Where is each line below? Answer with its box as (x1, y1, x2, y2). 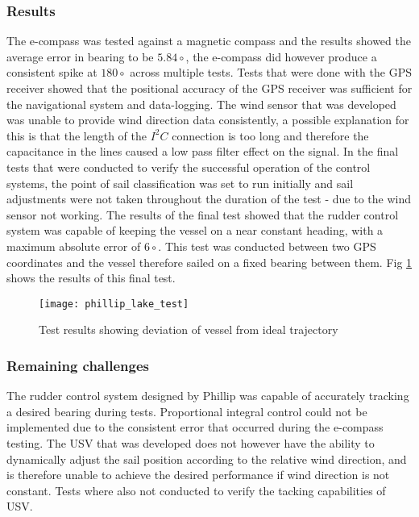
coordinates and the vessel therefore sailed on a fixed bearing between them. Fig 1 (6, 253, 413, 270)
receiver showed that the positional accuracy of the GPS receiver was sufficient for (6, 80, 413, 96)
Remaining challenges (6, 355, 149, 375)
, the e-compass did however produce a (185, 48, 377, 65)
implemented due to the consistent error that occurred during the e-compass (6, 419, 384, 436)
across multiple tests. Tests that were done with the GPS (130, 64, 412, 81)
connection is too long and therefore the (172, 127, 369, 144)
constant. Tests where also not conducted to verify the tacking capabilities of (6, 482, 386, 498)
